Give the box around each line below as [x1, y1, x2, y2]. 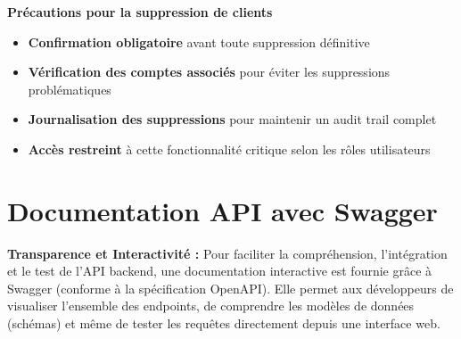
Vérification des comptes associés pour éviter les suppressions [28, 62, 391, 81]
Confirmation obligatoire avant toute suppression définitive [28, 32, 370, 51]
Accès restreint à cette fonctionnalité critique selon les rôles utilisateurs [28, 139, 431, 158]
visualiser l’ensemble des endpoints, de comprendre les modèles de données [7, 296, 415, 315]
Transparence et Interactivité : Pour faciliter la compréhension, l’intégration [7, 244, 448, 262]
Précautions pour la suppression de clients [7, 3, 273, 21]
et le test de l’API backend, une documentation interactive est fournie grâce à [7, 261, 432, 280]
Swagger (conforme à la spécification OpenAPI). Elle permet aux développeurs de [7, 278, 454, 297]
